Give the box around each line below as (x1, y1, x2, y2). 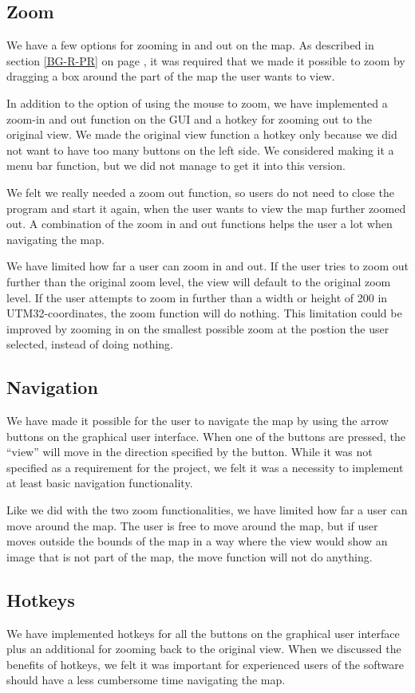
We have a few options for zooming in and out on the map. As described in (6, 37, 374, 53)
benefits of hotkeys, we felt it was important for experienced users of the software (6, 656, 405, 672)
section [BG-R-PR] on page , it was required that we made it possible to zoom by (6, 52, 405, 69)
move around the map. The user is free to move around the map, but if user (6, 517, 378, 534)
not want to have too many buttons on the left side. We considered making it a (6, 141, 394, 158)
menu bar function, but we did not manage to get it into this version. (6, 157, 346, 174)
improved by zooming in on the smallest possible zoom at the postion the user (6, 320, 389, 337)
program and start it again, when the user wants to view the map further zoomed (6, 199, 406, 216)
